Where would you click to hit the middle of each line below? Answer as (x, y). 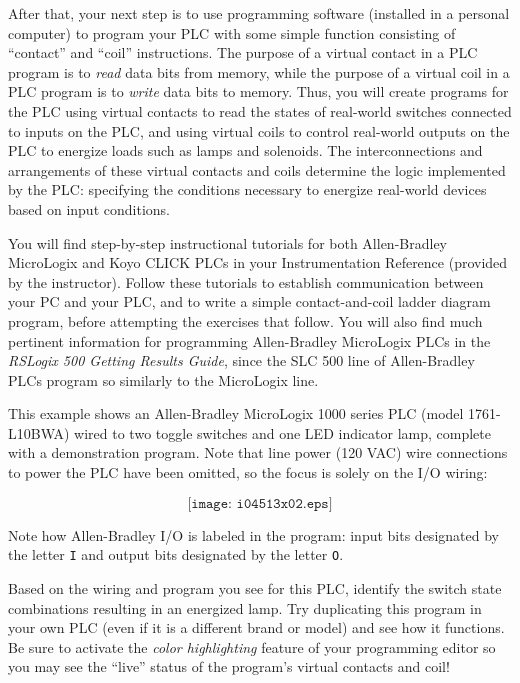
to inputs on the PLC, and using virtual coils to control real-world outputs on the (259, 130)
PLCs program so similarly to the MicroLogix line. (163, 379)
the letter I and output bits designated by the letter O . (176, 554)
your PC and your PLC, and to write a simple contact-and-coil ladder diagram (249, 301)
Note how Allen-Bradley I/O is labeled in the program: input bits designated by (253, 534)
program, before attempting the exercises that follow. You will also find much (245, 320)
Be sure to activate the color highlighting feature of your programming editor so (252, 646)
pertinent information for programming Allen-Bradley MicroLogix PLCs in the (249, 340)
